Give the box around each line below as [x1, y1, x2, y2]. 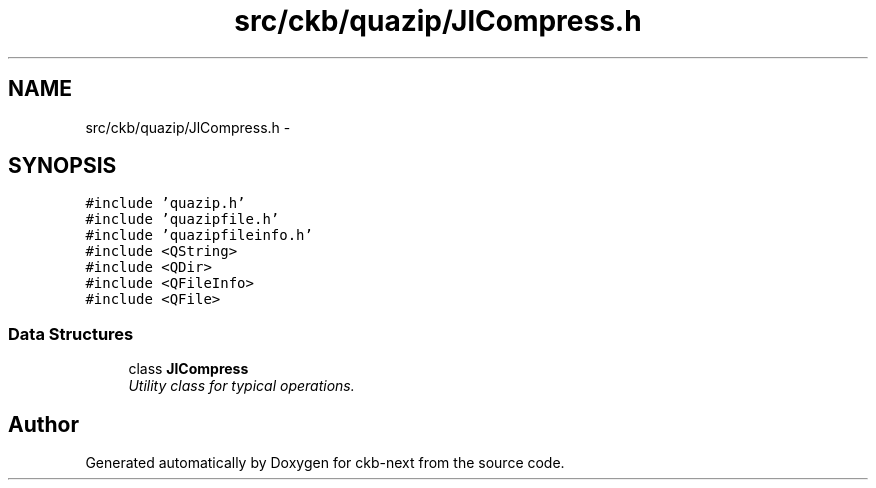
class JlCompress [128, 360, 249, 378]
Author [8, 411, 79, 437]
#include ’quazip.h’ [85, 195, 246, 212]
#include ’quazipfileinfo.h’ [85, 227, 313, 244]
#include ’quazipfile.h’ [85, 211, 280, 228]
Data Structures [8, 323, 134, 344]
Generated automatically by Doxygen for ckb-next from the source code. [85, 454, 565, 472]
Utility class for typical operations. [128, 377, 355, 395]
